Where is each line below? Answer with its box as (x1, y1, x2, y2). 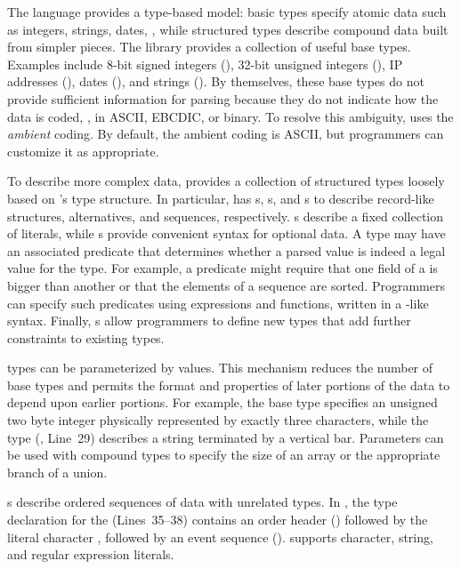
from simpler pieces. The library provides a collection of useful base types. (7, 37, 411, 56)
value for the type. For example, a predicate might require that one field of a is (7, 259, 438, 277)
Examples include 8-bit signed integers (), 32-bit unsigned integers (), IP (7, 54, 403, 73)
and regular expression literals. (7, 545, 174, 564)
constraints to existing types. (7, 328, 165, 347)
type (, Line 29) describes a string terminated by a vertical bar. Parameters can (7, 428, 444, 446)
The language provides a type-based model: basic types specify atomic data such (7, 3, 447, 20)
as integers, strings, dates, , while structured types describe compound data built (7, 20, 449, 38)
